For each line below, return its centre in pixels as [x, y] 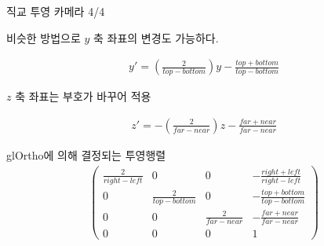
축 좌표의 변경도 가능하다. [156, 37]
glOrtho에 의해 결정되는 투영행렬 [86, 154]
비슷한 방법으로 [44, 37]
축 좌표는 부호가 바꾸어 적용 [83, 96]
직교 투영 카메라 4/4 [56, 11]
